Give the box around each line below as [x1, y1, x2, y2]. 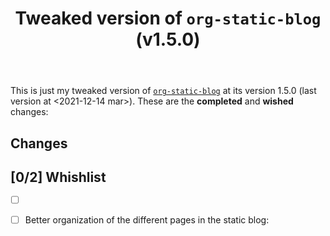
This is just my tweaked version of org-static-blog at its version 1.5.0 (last [10, 85, 317, 97]
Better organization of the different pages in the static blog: [24, 214, 270, 226]
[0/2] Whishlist [10, 168, 107, 186]
